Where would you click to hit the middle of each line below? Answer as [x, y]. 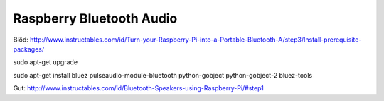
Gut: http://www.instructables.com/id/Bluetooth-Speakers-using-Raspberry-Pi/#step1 [139, 88]
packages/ [29, 49]
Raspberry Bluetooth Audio [95, 18]
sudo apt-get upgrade [46, 62]
